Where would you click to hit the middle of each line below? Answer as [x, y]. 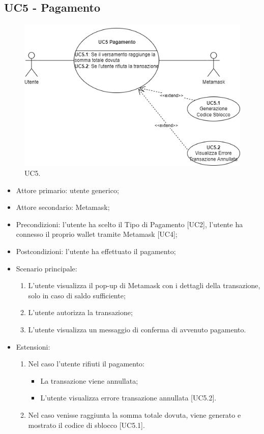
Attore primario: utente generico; [67, 190]
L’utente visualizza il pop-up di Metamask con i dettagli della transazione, [144, 285]
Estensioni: [33, 346]
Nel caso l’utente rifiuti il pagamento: [86, 364]
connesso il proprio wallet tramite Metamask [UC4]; [97, 234]
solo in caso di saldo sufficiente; [77, 295]
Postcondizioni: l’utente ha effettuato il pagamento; [96, 251]
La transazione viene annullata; [89, 380]
